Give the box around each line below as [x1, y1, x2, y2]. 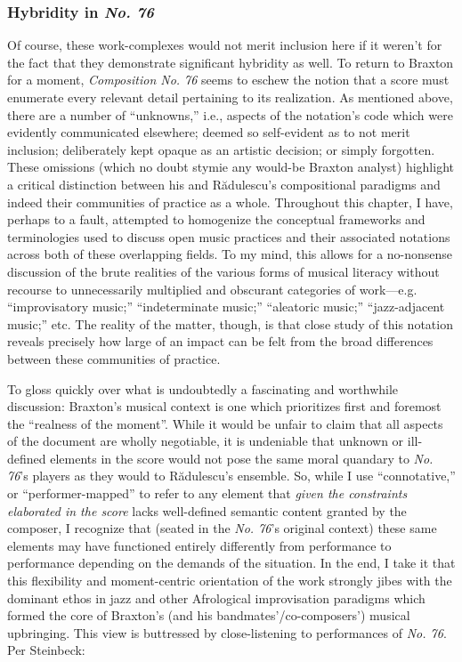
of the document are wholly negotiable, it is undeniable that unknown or [7, 432, 404, 450]
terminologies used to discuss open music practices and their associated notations [7, 227, 450, 246]
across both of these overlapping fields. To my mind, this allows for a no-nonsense [7, 245, 453, 263]
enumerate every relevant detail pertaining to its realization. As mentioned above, [7, 88, 453, 106]
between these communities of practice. [7, 349, 221, 367]
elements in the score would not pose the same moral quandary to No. [50, 448, 434, 467]
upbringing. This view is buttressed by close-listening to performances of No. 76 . [7, 623, 447, 642]
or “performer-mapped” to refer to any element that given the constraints [7, 484, 408, 503]
